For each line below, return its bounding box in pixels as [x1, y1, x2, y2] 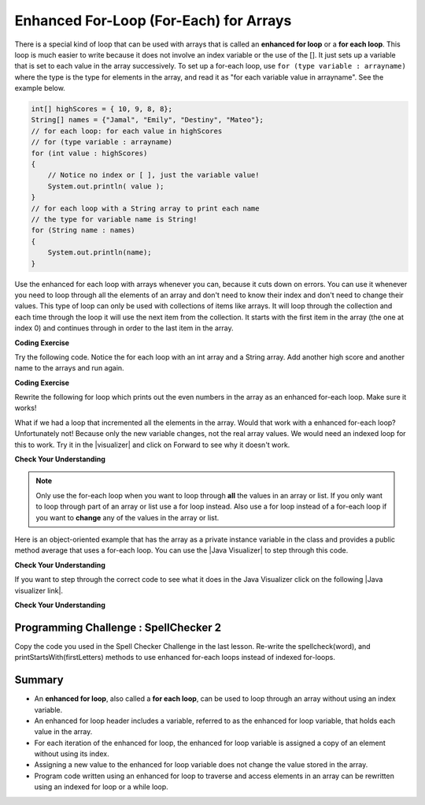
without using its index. [34, 749, 109, 758]
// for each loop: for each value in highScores [31, 126, 223, 136]
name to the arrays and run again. [14, 363, 125, 373]
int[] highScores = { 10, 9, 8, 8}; [31, 105, 173, 114]
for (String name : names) [31, 225, 135, 235]
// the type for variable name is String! [31, 215, 198, 224]
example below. [14, 84, 66, 93]
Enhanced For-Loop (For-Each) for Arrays [14, 12, 292, 29]
